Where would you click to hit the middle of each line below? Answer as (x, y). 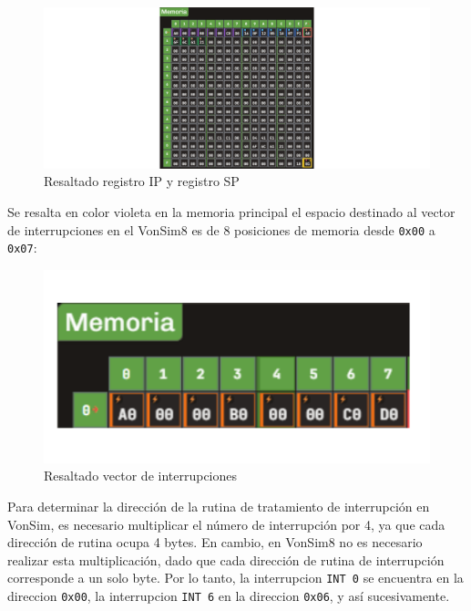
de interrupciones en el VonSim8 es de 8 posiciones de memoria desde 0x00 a (221, 229)
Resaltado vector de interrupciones (141, 476)
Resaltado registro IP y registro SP (142, 181)
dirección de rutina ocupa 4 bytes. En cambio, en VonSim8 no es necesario (215, 542)
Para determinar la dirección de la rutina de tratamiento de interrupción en (219, 507)
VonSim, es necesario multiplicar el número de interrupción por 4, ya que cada (226, 524)
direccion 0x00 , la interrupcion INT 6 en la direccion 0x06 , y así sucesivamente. (229, 596)
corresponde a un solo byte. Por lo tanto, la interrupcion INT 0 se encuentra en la (235, 578)
